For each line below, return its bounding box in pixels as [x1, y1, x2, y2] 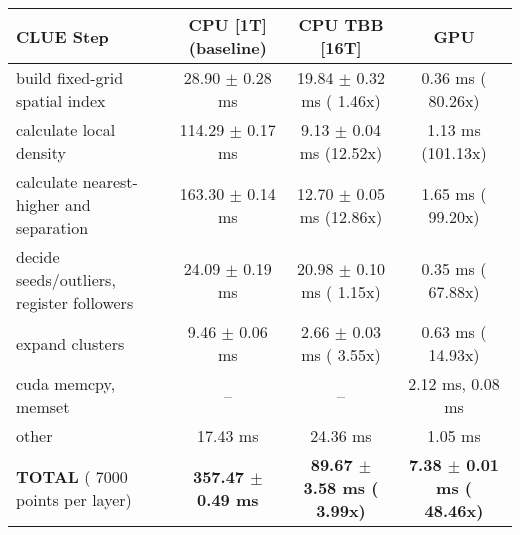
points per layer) [16, 487, 132, 511]
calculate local [16, 118, 116, 141]
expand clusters [16, 331, 125, 355]
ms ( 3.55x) [301, 343, 381, 366]
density [16, 141, 66, 164]
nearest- [82, 170, 138, 193]
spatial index [16, 89, 106, 112]
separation [16, 216, 89, 239]
